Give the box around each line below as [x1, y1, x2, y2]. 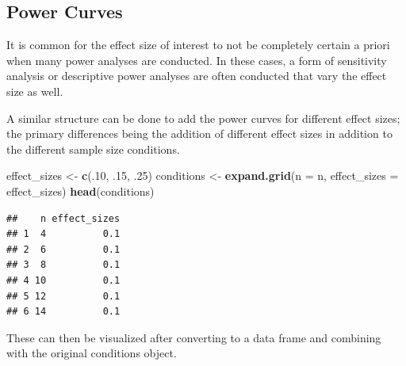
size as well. [6, 82, 63, 99]
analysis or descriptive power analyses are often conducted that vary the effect [6, 67, 387, 84]
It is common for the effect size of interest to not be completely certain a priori [6, 36, 390, 53]
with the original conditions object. [6, 345, 177, 361]
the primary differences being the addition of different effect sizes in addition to [6, 125, 393, 142]
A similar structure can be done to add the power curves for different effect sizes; [6, 109, 400, 126]
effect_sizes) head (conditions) [6, 182, 155, 199]
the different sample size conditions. [6, 140, 180, 157]
